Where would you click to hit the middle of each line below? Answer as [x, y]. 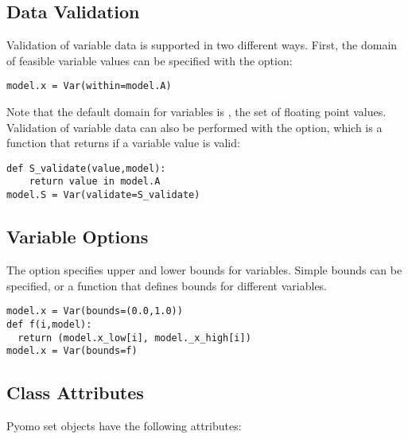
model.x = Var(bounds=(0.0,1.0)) [95, 311]
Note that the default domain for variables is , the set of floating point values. [196, 112]
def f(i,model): [49, 324]
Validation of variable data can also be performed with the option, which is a [194, 127]
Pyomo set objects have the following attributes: [124, 426]
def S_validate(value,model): [86, 168]
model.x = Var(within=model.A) [89, 86]
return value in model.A [95, 182]
